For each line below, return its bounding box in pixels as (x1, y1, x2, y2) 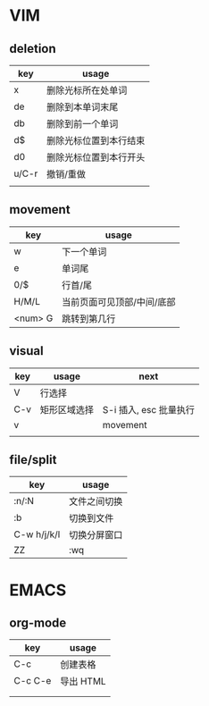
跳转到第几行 (61, 312, 116, 324)
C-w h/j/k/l (13, 528, 61, 541)
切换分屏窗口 (68, 529, 123, 542)
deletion (9, 41, 56, 56)
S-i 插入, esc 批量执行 (102, 403, 195, 416)
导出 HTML (59, 676, 106, 688)
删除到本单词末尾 (46, 101, 119, 113)
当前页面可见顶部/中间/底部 (61, 296, 176, 308)
